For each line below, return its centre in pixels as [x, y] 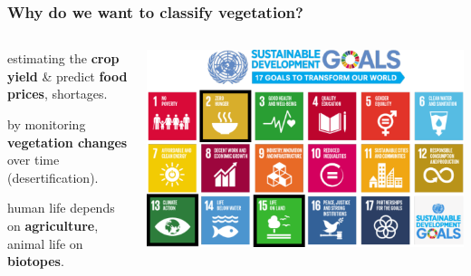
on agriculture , [53, 225]
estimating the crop [63, 58]
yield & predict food [67, 76]
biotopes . [36, 261]
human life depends [61, 208]
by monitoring [47, 124]
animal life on [45, 243]
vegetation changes [67, 142]
